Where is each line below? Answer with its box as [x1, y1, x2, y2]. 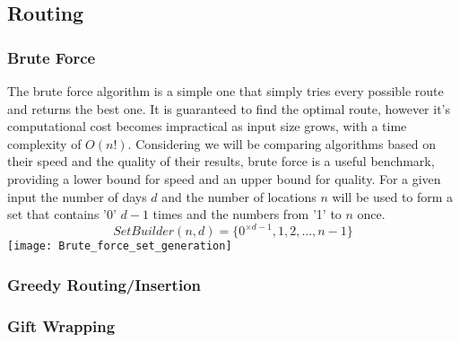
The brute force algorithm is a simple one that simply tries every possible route [7, 82, 444, 100]
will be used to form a [332, 187, 454, 206]
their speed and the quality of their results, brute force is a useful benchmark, [7, 152, 435, 171]
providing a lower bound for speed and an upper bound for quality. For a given [7, 169, 441, 188]
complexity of [7, 134, 82, 153]
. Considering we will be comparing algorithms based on [127, 134, 436, 153]
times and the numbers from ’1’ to [152, 205, 342, 224]
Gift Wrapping [7, 314, 116, 337]
